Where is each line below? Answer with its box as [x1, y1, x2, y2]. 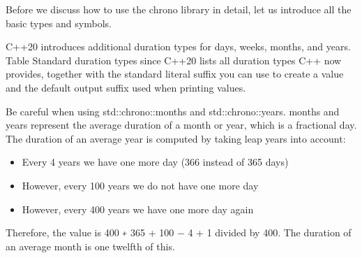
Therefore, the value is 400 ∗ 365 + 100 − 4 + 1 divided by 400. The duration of [6, 225, 352, 240]
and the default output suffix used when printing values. [6, 80, 246, 94]
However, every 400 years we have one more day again [22, 201, 254, 216]
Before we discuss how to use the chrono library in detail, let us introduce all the [6, 2, 352, 16]
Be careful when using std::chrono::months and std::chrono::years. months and [6, 103, 340, 118]
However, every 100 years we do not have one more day [22, 178, 259, 192]
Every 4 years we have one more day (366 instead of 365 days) [22, 155, 289, 169]
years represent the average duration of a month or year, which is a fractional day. [6, 117, 357, 132]
